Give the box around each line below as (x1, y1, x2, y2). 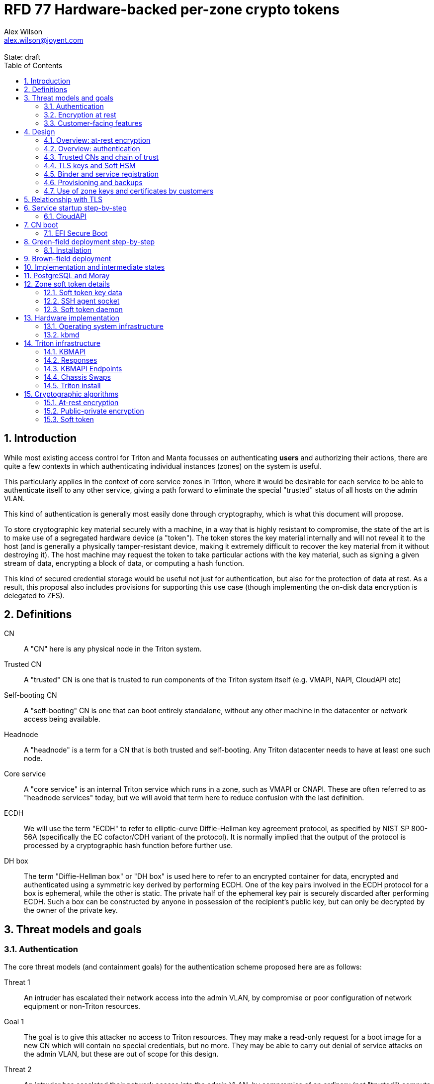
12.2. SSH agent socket (44, 296, 120, 305)
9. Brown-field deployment (24, 254, 111, 263)
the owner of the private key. (24, 906, 118, 915)
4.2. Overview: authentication (44, 144, 140, 153)
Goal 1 (4, 1017, 24, 1026)
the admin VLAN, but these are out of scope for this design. (24, 1049, 219, 1058)
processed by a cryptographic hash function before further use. (24, 841, 233, 850)
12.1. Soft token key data (44, 288, 122, 297)
